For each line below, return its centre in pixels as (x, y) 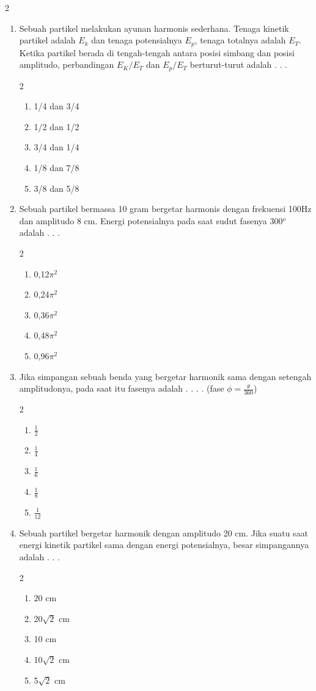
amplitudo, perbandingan (67, 64)
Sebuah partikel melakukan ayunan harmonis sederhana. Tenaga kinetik (154, 28)
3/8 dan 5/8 (57, 188)
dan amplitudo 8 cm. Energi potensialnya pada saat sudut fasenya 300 (151, 220)
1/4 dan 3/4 (57, 106)
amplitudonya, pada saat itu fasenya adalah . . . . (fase (122, 388)
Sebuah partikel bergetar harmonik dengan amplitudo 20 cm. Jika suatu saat (164, 532)
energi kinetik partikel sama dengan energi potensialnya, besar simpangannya (164, 545)
